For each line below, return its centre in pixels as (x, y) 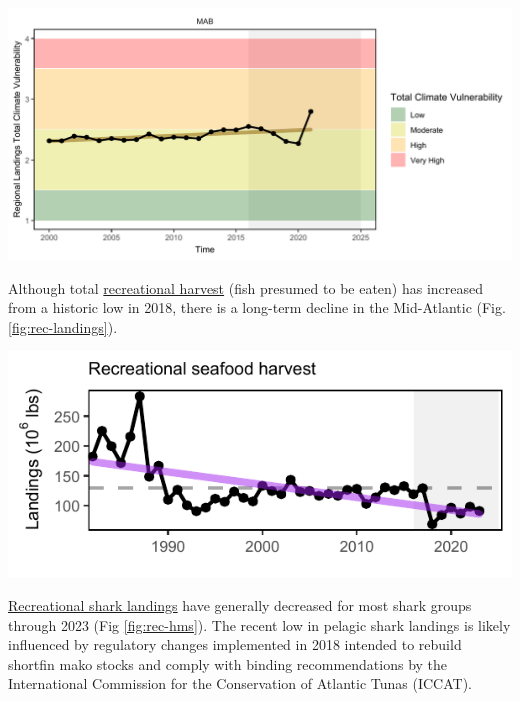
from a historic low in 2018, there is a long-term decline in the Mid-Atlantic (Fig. (257, 307)
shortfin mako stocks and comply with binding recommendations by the (228, 663)
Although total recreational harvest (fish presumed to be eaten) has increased (246, 287)
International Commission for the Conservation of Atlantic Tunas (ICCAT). (240, 683)
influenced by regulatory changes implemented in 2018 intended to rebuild (235, 644)
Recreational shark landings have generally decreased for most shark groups (240, 604)
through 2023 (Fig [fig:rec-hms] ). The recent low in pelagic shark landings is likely (259, 624)
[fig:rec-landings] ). (63, 326)
